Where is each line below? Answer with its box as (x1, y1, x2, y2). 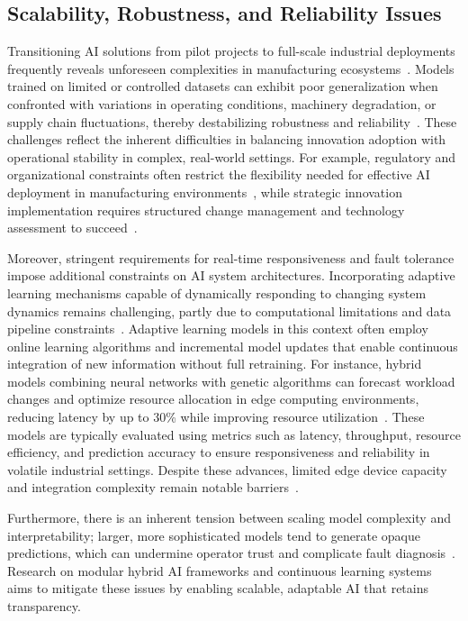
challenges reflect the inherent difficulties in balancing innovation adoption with (7, 130, 446, 149)
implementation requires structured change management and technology (7, 200, 405, 219)
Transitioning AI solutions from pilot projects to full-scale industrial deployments (7, 41, 455, 60)
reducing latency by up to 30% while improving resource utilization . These (7, 407, 425, 426)
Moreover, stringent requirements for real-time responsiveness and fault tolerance (7, 248, 454, 267)
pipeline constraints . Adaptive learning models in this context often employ (7, 319, 428, 338)
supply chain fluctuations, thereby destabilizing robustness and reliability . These (7, 112, 457, 131)
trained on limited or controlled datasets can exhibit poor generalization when (7, 77, 438, 96)
